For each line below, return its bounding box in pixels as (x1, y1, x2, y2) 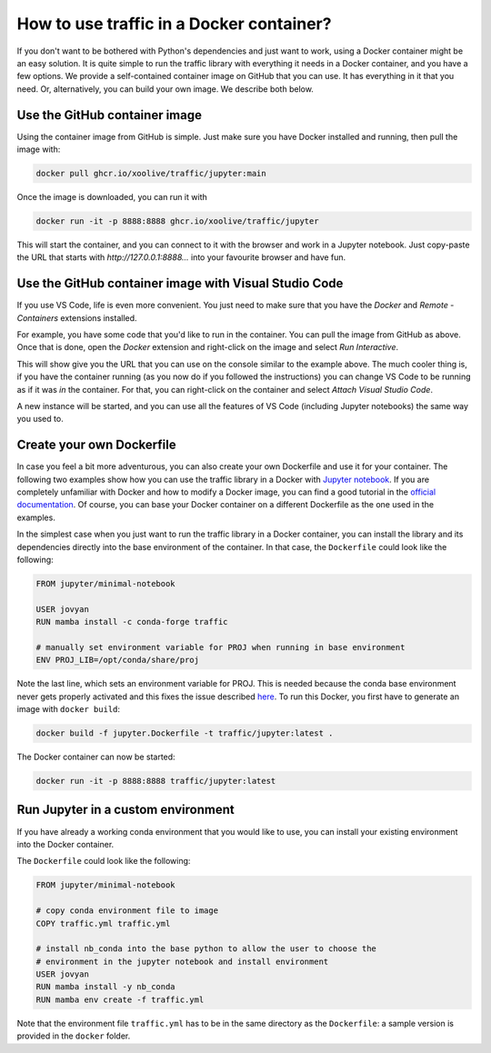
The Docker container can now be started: (16, 751, 176, 763)
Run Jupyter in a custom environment (16, 802, 235, 817)
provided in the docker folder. (16, 1030, 131, 1041)
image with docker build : (16, 704, 121, 715)
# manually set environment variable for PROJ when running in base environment (35, 642, 406, 652)
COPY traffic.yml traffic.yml (35, 918, 171, 928)
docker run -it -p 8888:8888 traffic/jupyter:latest (35, 776, 276, 787)
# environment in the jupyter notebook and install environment (35, 956, 329, 967)
